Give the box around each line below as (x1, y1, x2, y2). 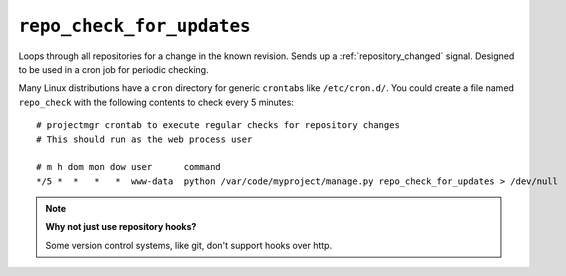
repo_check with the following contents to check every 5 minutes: (18, 96, 295, 108)
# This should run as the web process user (36, 133, 253, 145)
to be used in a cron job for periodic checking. (18, 63, 209, 75)
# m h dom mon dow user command (36, 161, 222, 173)
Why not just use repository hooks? (45, 221, 197, 233)
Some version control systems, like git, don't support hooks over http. (45, 239, 333, 251)
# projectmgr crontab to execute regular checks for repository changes (36, 120, 400, 131)
